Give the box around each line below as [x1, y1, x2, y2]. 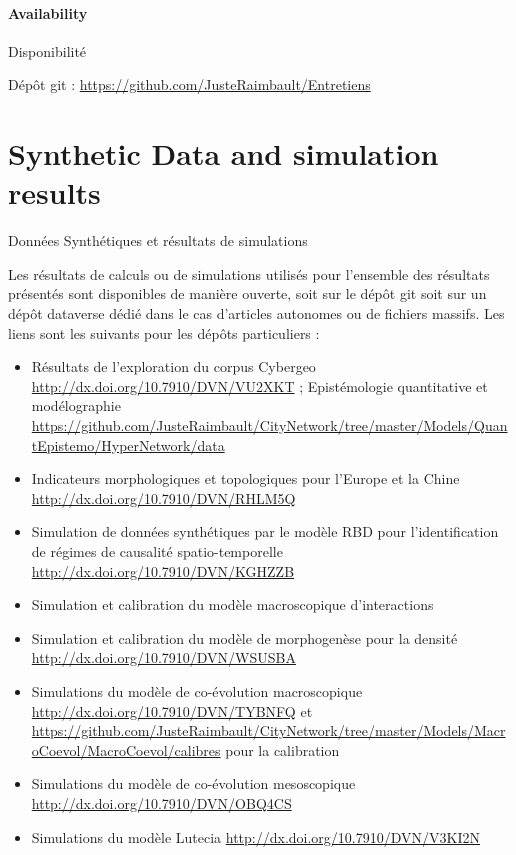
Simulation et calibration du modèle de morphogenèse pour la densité [31, 627, 458, 648]
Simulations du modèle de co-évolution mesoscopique [31, 773, 356, 794]
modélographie [31, 395, 121, 416]
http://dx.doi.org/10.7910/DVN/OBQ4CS [31, 792, 292, 813]
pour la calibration [225, 739, 340, 760]
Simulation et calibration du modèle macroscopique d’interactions [31, 594, 434, 615]
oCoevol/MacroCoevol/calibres [31, 739, 221, 760]
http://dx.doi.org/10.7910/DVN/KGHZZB [31, 560, 295, 581]
